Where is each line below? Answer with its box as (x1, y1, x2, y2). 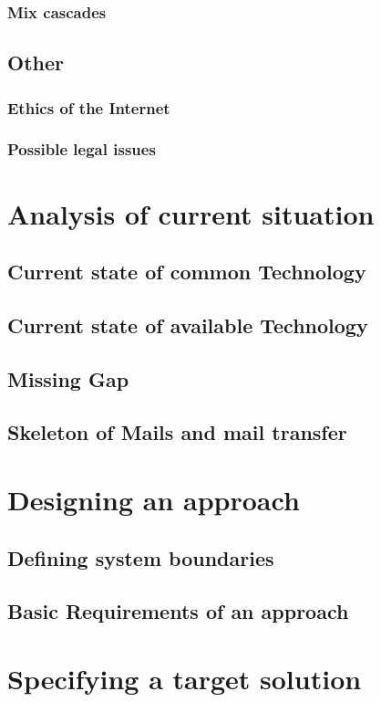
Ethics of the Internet (7, 96, 170, 119)
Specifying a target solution (7, 659, 362, 697)
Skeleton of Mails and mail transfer (7, 418, 347, 446)
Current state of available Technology (7, 310, 368, 339)
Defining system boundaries (7, 543, 274, 571)
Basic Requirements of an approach (7, 597, 349, 625)
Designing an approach (7, 481, 300, 518)
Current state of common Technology (7, 257, 366, 286)
